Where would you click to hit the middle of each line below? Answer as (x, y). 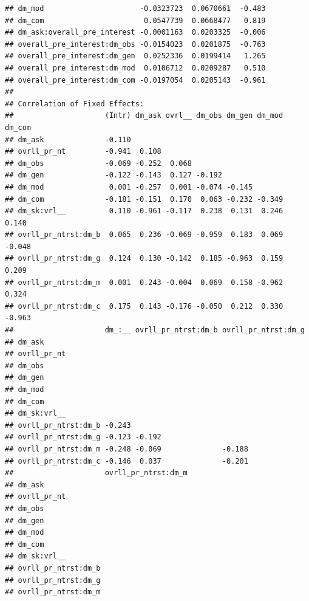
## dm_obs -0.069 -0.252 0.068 (98, 163)
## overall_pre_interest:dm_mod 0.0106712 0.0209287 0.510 (135, 68)
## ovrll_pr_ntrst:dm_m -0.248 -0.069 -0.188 (127, 449)
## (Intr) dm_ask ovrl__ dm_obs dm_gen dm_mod (144, 116)
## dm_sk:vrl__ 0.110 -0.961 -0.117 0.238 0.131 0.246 (144, 211)
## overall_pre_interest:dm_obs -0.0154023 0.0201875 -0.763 (135, 44)
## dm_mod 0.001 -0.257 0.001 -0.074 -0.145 (129, 187)
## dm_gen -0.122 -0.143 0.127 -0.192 (114, 175)
